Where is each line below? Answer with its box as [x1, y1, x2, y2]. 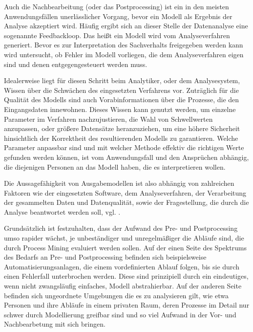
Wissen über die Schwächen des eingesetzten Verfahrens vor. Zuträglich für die [4, 85, 239, 95]
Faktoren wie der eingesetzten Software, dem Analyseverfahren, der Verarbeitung [4, 187, 247, 198]
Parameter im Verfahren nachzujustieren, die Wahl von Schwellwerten [4, 113, 213, 124]
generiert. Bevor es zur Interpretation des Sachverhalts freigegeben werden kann [4, 40, 243, 50]
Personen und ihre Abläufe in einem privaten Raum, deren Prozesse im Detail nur [4, 300, 250, 310]
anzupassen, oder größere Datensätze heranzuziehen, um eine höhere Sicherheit [4, 123, 240, 133]
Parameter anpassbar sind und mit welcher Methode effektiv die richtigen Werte [4, 142, 244, 153]
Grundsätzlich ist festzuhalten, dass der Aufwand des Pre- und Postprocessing [4, 223, 238, 233]
